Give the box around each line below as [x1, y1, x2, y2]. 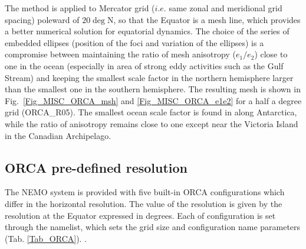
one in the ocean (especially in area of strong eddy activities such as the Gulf [5, 59, 284, 72]
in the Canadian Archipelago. [5, 129, 111, 141]
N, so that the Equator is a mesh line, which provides [107, 13, 301, 25]
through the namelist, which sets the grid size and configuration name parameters [5, 221, 301, 233]
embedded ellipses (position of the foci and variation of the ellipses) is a [5, 36, 264, 48]
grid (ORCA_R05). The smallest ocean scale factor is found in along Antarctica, [5, 106, 297, 118]
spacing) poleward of [5, 13, 80, 25]
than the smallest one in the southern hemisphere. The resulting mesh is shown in [5, 83, 301, 95]
